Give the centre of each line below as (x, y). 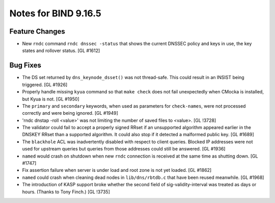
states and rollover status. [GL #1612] (61, 50)
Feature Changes (37, 31)
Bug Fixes (25, 66)
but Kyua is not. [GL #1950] (51, 99)
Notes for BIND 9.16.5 (56, 13)
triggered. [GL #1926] (45, 85)
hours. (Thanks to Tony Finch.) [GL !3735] (66, 192)
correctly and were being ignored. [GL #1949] (70, 113)
